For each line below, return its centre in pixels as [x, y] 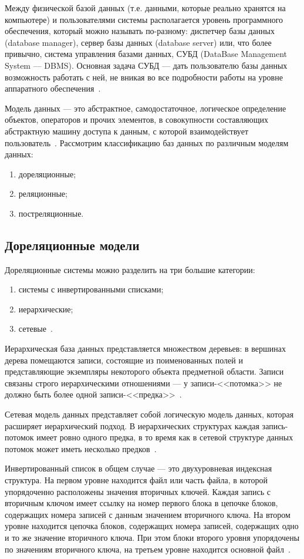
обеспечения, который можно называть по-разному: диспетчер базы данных [140, 31]
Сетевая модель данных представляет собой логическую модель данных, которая [149, 414]
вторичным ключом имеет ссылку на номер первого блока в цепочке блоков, [141, 503]
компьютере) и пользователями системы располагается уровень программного [144, 19]
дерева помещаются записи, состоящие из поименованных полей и [124, 360]
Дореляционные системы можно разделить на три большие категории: [130, 269]
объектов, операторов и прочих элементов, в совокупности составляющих [137, 119]
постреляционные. [51, 213]
